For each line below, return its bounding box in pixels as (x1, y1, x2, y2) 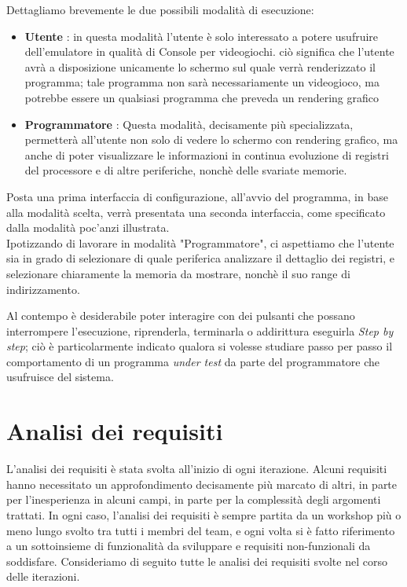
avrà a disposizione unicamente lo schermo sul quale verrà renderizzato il (24, 58, 376, 75)
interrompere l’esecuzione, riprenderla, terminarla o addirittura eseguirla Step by (6, 322, 394, 339)
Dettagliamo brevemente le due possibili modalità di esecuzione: (6, 2, 314, 17)
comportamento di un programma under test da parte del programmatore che (6, 353, 380, 369)
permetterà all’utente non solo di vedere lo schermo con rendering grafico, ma (24, 131, 398, 148)
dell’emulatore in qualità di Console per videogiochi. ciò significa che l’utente (24, 43, 394, 60)
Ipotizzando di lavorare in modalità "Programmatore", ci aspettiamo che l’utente (6, 234, 394, 251)
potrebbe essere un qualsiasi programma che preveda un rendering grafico (24, 89, 379, 105)
